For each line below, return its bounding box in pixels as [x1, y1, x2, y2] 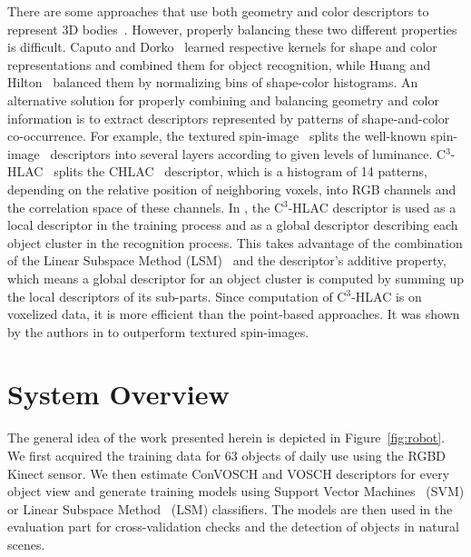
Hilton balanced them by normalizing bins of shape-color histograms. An [7, 73, 418, 92]
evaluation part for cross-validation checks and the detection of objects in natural [7, 517, 459, 536]
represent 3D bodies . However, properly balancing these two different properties [7, 19, 457, 38]
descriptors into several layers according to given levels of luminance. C [50, 144, 446, 163]
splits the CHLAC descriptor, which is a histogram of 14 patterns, [54, 162, 427, 181]
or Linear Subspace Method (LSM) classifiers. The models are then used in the [7, 499, 453, 518]
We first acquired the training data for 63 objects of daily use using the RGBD [7, 446, 446, 464]
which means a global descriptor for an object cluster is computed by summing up [7, 268, 464, 287]
